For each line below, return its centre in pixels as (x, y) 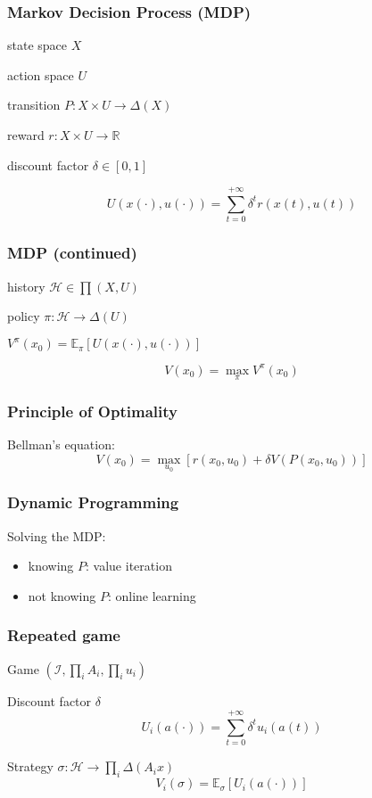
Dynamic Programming (93, 502)
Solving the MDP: (57, 535)
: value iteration (129, 566)
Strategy (30, 766)
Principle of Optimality (92, 411)
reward (26, 135)
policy (24, 316)
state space (37, 45)
